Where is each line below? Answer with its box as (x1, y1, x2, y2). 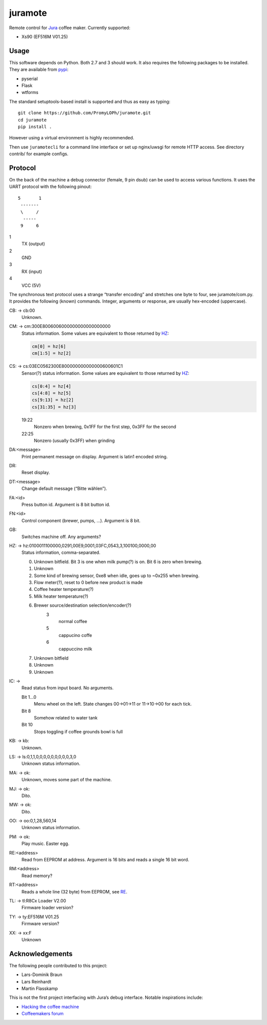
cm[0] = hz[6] (32, 344, 66, 349)
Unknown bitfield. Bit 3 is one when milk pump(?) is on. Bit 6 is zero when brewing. (34, 559, 203, 565)
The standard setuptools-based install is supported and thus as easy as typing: (9, 98, 171, 104)
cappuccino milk (58, 646, 92, 652)
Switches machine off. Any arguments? (21, 534, 101, 539)
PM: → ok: (9, 834, 30, 840)
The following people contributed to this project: (9, 962, 107, 969)
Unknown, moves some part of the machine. (21, 777, 112, 783)
